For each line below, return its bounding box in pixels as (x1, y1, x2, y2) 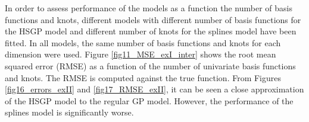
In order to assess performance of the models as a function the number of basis (5, 2, 292, 14)
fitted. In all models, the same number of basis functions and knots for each (5, 36, 281, 49)
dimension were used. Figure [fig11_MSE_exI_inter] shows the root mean (5, 48, 276, 60)
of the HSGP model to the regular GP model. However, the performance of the (5, 94, 294, 107)
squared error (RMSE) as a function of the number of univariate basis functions (5, 59, 296, 72)
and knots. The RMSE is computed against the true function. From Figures (5, 71, 282, 84)
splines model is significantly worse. (5, 106, 134, 118)
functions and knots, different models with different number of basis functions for (5, 13, 301, 25)
